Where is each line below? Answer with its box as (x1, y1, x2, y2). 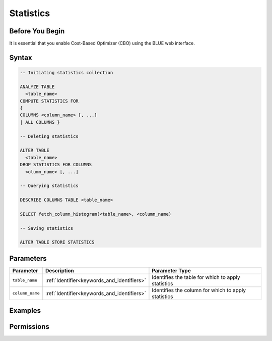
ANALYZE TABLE (20, 84, 55, 89)
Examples (9, 306, 41, 315)
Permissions (9, 322, 50, 331)
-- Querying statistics (20, 183, 79, 189)
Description (45, 267, 74, 274)
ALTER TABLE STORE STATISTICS (20, 239, 95, 245)
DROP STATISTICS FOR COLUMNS (20, 162, 92, 168)
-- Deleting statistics (20, 133, 79, 139)
